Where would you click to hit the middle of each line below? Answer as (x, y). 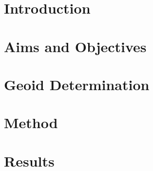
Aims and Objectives (75, 46)
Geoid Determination (77, 84)
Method (31, 123)
